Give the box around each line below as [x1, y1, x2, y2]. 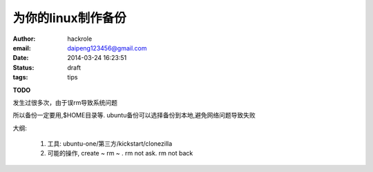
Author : [12, 35, 36, 43]
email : [12, 44, 31, 52]
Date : [12, 54, 29, 62]
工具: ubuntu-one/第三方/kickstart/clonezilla [47, 140, 173, 148]
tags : [12, 73, 28, 82]
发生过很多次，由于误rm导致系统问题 [12, 98, 117, 106]
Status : [12, 63, 35, 72]
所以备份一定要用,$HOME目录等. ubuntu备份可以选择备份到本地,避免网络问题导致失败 [12, 111, 256, 120]
